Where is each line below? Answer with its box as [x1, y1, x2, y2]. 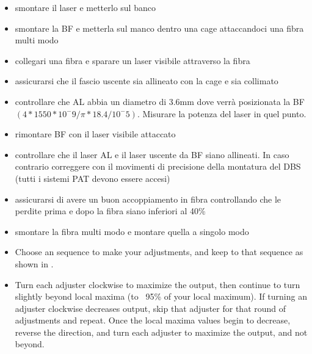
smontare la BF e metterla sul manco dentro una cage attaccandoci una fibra [15, 21, 304, 34]
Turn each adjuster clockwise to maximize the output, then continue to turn [15, 278, 300, 291]
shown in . [15, 257, 54, 270]
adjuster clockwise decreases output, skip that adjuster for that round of [15, 302, 286, 314]
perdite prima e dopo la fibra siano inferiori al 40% [15, 204, 206, 217]
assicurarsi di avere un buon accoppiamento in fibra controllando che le [15, 192, 281, 205]
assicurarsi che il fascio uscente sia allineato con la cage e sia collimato [15, 74, 278, 87]
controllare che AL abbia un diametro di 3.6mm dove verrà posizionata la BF [15, 95, 305, 107]
